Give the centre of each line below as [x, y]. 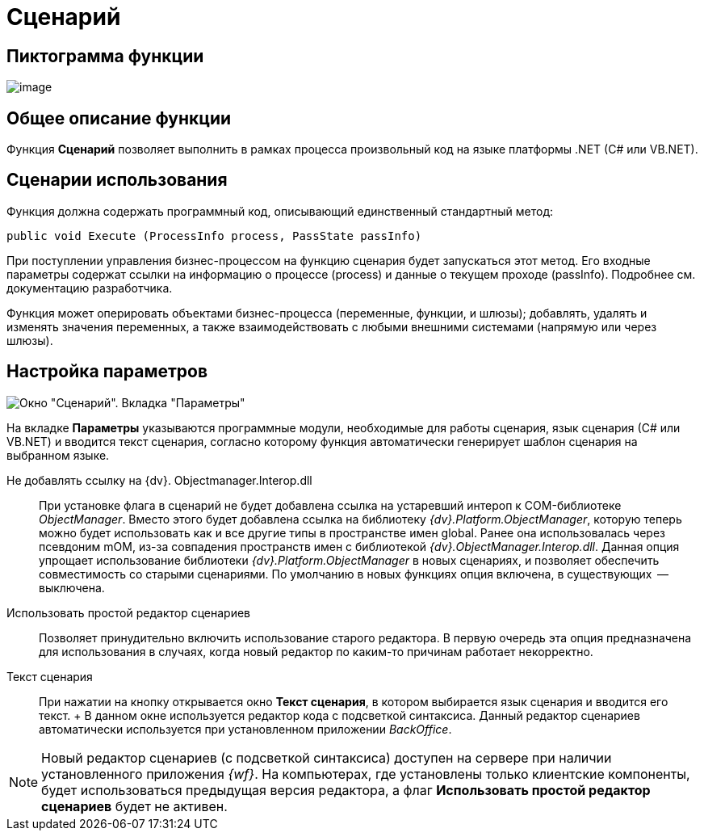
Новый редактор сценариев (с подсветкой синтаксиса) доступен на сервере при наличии [327, 757]
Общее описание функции [119, 118]
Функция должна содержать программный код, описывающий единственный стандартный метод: [280, 211]
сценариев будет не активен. [134, 806]
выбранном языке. [58, 455]
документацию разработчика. [90, 288]
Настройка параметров [107, 372]
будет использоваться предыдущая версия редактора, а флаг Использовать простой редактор [346, 790]
